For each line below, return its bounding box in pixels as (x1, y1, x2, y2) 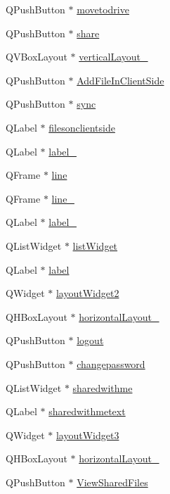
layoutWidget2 (55, 286, 119, 300)
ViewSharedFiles (77, 474, 148, 489)
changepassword (77, 356, 145, 371)
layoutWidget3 (55, 427, 119, 442)
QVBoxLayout (6, 49, 67, 64)
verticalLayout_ (79, 49, 148, 64)
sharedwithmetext (48, 404, 126, 419)
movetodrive (77, 2, 129, 16)
